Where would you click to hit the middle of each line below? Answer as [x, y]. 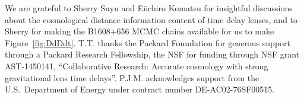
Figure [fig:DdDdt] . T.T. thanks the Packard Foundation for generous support [148, 42]
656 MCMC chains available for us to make [195, 31]
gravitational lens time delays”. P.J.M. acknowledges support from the [132, 77]
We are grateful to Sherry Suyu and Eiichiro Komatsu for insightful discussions [149, 8]
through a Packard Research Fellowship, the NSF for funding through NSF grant [152, 54]
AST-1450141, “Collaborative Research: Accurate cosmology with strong [137, 66]
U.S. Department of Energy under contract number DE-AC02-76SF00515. [140, 89]
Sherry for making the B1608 [58, 31]
